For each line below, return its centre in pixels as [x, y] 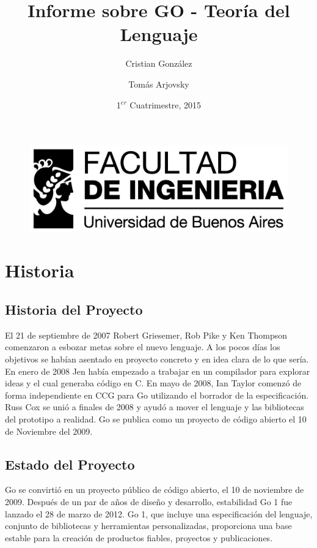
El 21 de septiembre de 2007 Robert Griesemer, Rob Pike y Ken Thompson [146, 335]
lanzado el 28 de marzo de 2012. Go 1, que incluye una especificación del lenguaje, [159, 513]
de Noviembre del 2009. [49, 431]
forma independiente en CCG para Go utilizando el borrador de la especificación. [157, 395]
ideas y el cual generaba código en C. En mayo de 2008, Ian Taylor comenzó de [153, 383]
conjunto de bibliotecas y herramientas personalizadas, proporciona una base [148, 526]
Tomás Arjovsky [159, 84]
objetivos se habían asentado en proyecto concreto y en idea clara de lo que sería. [157, 359]
